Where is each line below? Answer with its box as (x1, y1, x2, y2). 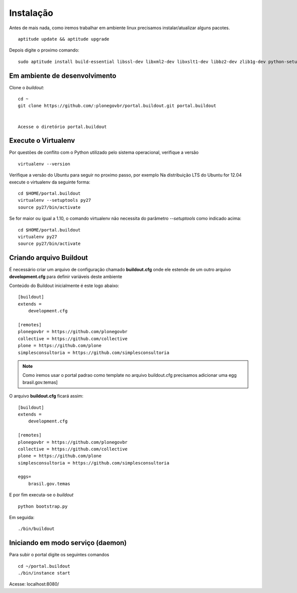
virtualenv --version (18, 161, 70, 167)
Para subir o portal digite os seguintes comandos (9, 552, 109, 558)
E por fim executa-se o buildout (9, 492, 74, 498)
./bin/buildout (18, 526, 55, 532)
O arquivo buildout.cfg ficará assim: (9, 393, 84, 399)
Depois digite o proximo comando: (9, 47, 79, 53)
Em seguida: (9, 515, 35, 521)
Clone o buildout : (9, 84, 45, 90)
